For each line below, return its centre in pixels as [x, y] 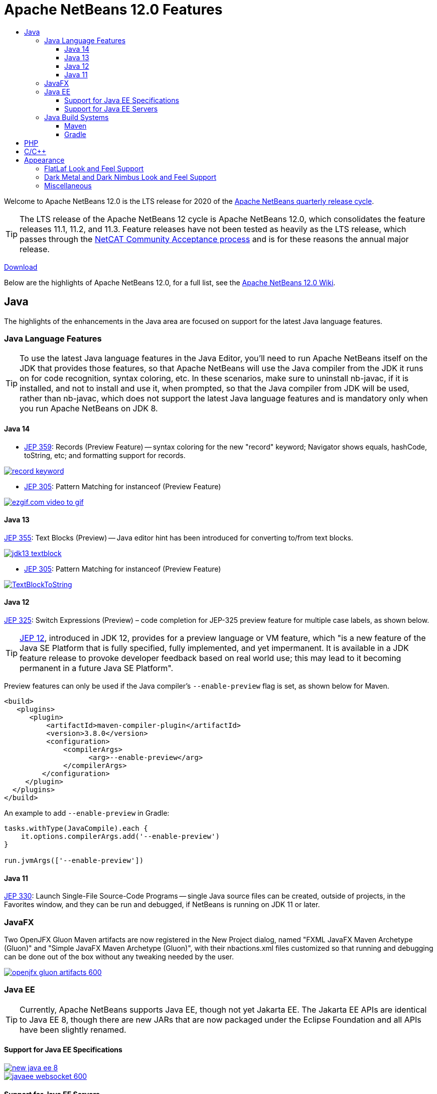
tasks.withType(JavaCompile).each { [76, 828]
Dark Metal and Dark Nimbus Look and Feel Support [130, 177]
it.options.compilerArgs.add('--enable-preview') [120, 836]
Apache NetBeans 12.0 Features [113, 10]
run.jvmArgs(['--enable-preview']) [74, 860]
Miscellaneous [68, 185]
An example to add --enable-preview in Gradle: [87, 813]
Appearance [44, 160]
